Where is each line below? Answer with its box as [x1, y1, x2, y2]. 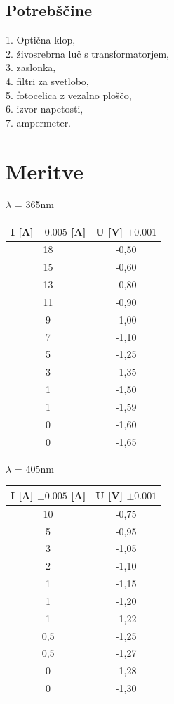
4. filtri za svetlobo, [6, 73, 89, 88]
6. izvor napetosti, [6, 101, 83, 116]
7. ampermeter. [6, 115, 72, 129]
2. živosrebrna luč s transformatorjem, [6, 46, 169, 60]
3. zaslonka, [6, 60, 56, 75]
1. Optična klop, [6, 32, 76, 47]
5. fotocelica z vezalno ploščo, [6, 87, 132, 102]
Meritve [6, 156, 83, 185]
